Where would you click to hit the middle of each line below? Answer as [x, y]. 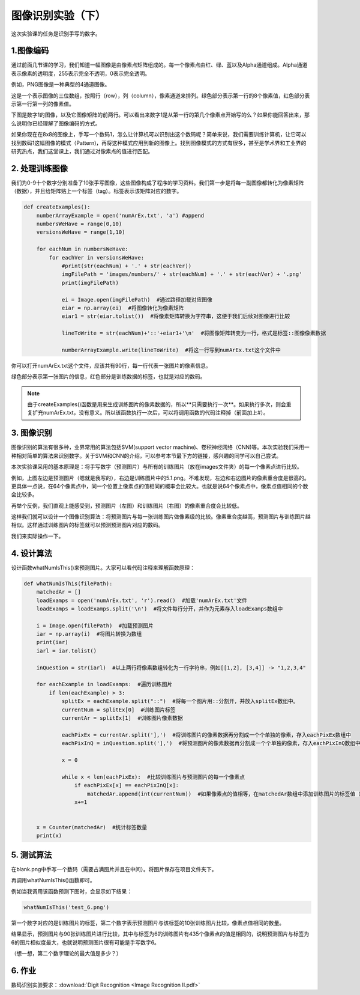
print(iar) [52, 642]
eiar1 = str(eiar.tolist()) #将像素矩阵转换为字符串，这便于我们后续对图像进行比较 [176, 316]
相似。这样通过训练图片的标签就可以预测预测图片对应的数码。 [87, 525]
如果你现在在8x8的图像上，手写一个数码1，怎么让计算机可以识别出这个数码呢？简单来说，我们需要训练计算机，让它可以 [159, 135]
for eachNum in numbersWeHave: [82, 249]
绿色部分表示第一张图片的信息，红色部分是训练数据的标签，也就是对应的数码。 [108, 377]
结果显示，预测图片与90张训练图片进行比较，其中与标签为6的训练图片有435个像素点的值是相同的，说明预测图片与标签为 [160, 934]
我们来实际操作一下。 [37, 536]
